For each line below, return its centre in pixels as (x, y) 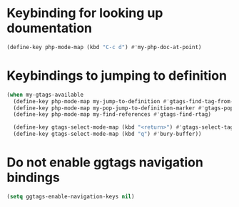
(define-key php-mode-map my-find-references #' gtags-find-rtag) (112, 115)
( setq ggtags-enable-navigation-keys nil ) (71, 196)
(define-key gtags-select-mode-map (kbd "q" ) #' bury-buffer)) (107, 134)
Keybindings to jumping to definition (117, 75)
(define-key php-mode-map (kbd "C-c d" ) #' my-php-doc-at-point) (104, 47)
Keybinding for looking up (85, 13)
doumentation (50, 28)
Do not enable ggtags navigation (105, 163)
